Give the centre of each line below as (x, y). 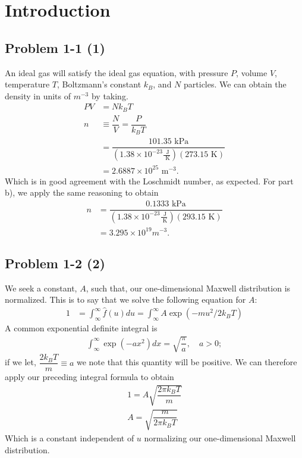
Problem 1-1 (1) (55, 47)
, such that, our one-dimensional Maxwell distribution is (188, 288)
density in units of (38, 95)
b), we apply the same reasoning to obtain (82, 192)
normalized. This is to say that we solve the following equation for (125, 299)
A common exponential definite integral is (81, 327)
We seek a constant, (41, 288)
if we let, (21, 362)
